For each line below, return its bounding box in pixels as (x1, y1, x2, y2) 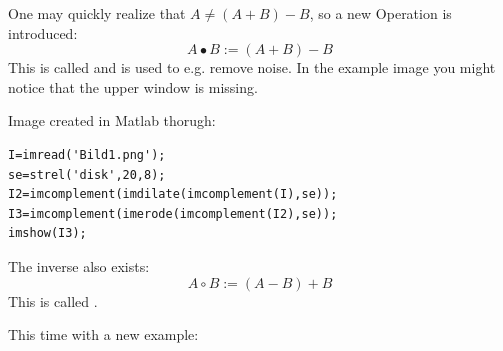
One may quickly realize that (8, 3, 186, 23)
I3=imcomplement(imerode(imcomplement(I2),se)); (8, 206, 338, 221)
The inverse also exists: (8, 255, 150, 276)
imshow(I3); (8, 226, 87, 241)
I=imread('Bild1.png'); (8, 147, 166, 162)
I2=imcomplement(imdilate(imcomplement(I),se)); (8, 187, 338, 202)
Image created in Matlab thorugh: (8, 110, 216, 131)
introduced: (8, 22, 78, 43)
